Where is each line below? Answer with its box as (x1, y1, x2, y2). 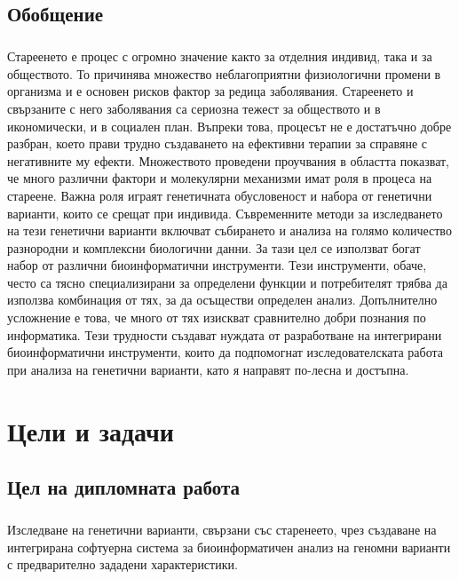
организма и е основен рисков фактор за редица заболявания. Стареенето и (7, 82, 414, 100)
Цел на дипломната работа (7, 473, 240, 501)
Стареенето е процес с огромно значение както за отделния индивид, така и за (7, 47, 432, 66)
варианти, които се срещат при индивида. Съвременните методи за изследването (7, 203, 443, 222)
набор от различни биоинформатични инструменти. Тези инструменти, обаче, (7, 256, 427, 274)
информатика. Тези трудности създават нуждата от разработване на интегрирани (7, 325, 442, 344)
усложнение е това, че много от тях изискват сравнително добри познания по (7, 308, 426, 327)
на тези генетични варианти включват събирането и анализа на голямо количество (7, 221, 452, 240)
